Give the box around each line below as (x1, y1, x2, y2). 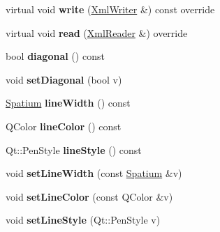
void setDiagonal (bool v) (6, 72, 122, 86)
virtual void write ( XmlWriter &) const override (6, 2, 215, 16)
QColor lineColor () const (6, 118, 122, 133)
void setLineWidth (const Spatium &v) (6, 166, 182, 180)
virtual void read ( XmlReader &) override (6, 25, 188, 40)
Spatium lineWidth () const (6, 95, 131, 110)
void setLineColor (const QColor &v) (6, 189, 173, 203)
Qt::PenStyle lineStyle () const (6, 142, 142, 157)
